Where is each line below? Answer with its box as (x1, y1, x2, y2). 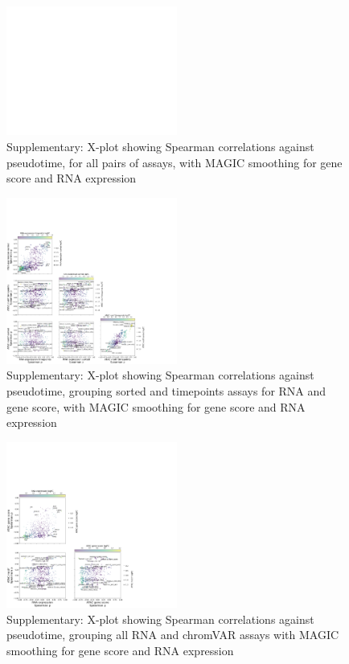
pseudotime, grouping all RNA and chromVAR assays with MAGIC (6, 626, 339, 643)
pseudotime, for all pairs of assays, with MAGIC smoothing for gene (6, 154, 343, 170)
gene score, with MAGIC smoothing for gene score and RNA (6, 398, 306, 415)
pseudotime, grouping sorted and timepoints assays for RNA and (6, 383, 326, 400)
